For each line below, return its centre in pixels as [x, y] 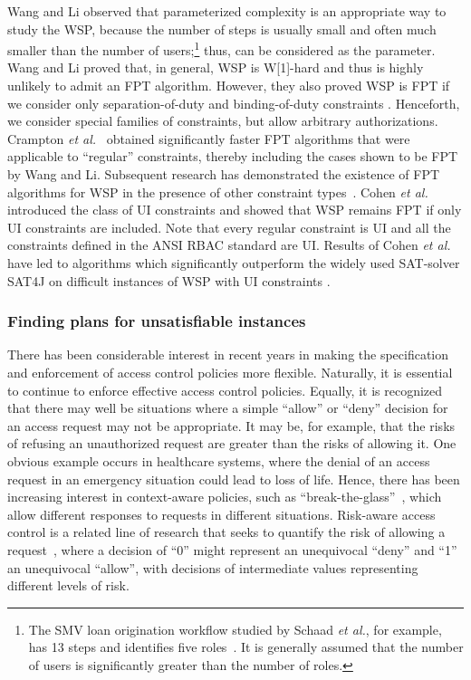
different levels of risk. [68, 585]
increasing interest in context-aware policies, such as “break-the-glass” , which [225, 497]
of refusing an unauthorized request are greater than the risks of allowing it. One [232, 443]
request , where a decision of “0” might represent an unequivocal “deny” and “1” [232, 549]
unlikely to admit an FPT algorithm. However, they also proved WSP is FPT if [229, 86]
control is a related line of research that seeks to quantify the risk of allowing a [226, 532]
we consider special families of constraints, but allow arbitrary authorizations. [223, 121]
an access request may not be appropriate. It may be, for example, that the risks [231, 425]
